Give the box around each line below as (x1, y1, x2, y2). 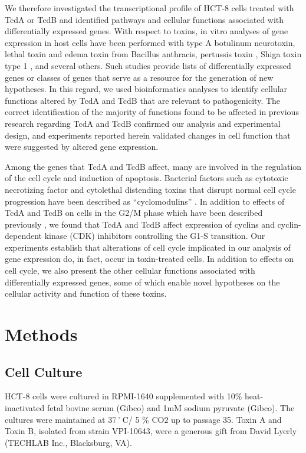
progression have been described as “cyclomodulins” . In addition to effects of (5, 195, 285, 207)
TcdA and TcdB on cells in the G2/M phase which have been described (5, 206, 263, 219)
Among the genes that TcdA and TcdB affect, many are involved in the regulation (5, 160, 302, 172)
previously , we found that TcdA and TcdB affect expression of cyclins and (5, 218, 275, 230)
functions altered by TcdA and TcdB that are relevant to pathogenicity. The (5, 94, 281, 106)
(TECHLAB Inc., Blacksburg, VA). (5, 436, 132, 448)
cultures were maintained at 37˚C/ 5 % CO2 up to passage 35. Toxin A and (5, 413, 282, 425)
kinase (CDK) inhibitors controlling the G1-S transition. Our (44, 229, 265, 242)
